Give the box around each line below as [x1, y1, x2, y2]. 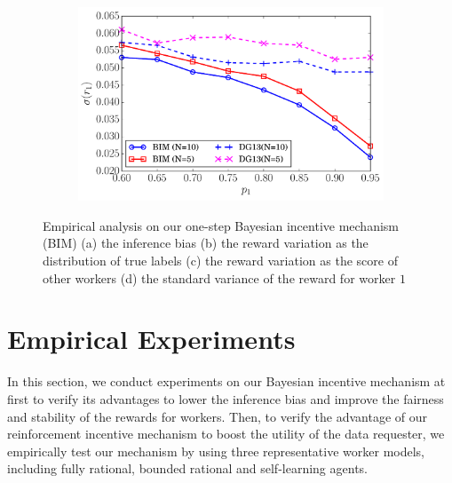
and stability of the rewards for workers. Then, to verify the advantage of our [7, 407, 428, 425]
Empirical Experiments [7, 321, 296, 357]
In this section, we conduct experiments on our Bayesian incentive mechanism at [7, 372, 446, 391]
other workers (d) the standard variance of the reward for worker [43, 268, 396, 287]
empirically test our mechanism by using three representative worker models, [7, 441, 425, 460]
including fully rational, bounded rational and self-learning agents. [7, 459, 368, 478]
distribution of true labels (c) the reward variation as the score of [43, 251, 398, 270]
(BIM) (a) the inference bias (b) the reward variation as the [43, 234, 369, 252]
